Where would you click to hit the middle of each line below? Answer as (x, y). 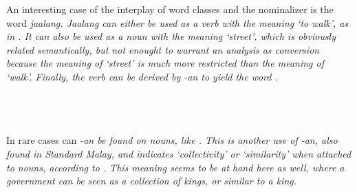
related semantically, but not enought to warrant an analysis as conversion (163, 49)
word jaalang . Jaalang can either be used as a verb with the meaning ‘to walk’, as (177, 22)
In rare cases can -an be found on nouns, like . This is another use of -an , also (172, 140)
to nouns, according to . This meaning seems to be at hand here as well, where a (175, 167)
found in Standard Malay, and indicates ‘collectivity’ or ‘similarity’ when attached (179, 153)
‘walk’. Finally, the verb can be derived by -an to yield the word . (142, 76)
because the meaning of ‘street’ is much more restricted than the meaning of (165, 63)
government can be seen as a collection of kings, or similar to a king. (152, 181)
